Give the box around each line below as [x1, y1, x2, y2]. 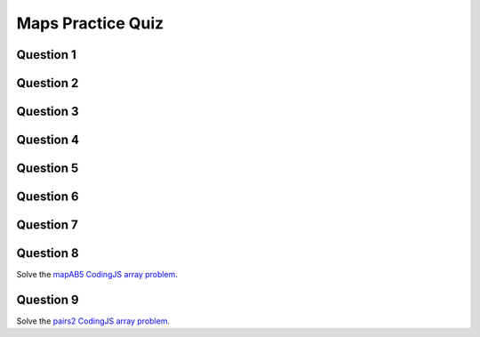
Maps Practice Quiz [16, 13, 164, 33]
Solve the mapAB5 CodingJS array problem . [16, 269, 178, 280]
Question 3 [16, 104, 79, 119]
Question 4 [16, 132, 80, 148]
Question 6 [16, 189, 79, 205]
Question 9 [16, 292, 79, 307]
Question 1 [16, 47, 77, 62]
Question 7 [16, 218, 79, 233]
